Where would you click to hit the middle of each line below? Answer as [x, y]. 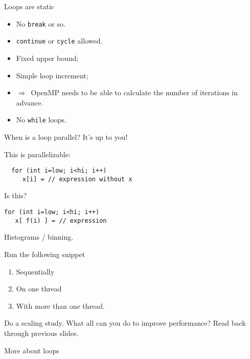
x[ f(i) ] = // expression [61, 220]
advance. [30, 102]
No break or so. [41, 23]
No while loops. [41, 120]
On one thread [39, 289]
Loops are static [29, 6]
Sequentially [35, 271]
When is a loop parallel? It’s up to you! [66, 136]
